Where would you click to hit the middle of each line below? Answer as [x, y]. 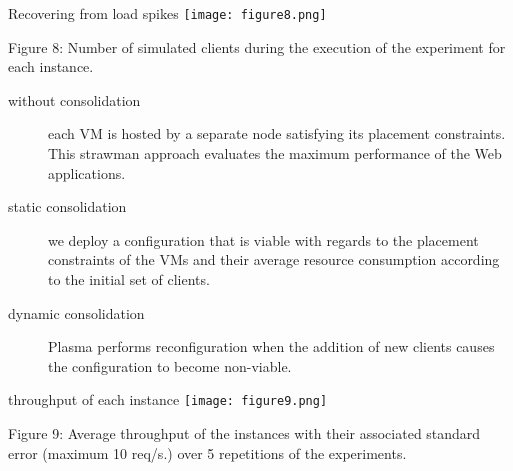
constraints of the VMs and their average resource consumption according [274, 259]
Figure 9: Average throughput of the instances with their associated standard [244, 433]
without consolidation [74, 99]
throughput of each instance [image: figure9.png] [168, 399]
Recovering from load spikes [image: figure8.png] [167, 13]
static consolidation [67, 206]
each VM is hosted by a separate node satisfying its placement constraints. [277, 133]
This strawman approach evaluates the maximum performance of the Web [275, 153]
